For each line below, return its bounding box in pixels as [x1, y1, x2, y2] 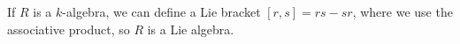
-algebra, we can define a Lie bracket [62, 3, 261, 20]
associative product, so [7, 19, 130, 38]
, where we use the [352, 3, 453, 20]
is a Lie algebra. [147, 19, 234, 38]
